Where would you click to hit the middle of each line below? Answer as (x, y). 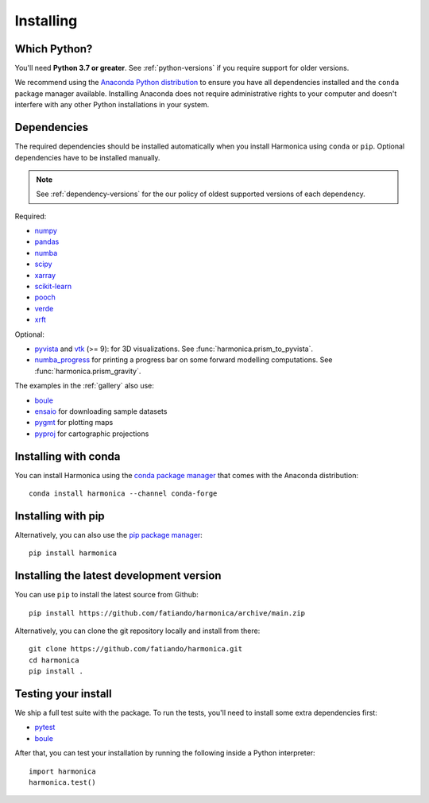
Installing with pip (60, 516)
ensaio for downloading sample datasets (101, 411)
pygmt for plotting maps (74, 423)
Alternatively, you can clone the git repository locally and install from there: (137, 631)
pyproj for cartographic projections (92, 434)
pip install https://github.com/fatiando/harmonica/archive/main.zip (167, 613)
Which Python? (54, 49)
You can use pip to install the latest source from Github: (106, 595)
